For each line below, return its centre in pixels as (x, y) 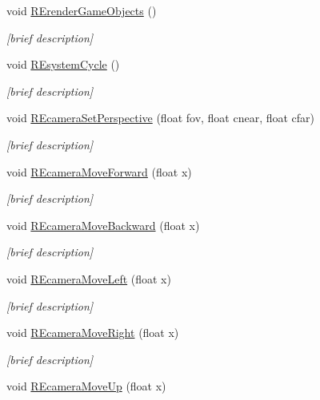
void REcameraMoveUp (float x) (86, 386)
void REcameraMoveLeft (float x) (89, 278)
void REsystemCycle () (63, 64)
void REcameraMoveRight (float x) (93, 333)
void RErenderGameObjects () (82, 10)
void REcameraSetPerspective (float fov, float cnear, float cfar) (161, 118)
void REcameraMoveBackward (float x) (103, 225)
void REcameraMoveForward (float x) (99, 171)
